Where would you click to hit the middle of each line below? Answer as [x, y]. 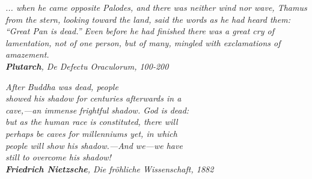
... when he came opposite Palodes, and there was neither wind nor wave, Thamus [156, 7]
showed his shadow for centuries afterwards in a [93, 98]
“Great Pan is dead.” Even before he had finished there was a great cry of [140, 31]
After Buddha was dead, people [62, 86]
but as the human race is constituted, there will [92, 122]
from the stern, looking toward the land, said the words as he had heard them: [148, 19]
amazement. [27, 54]
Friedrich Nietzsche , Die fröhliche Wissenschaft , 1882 [110, 168]
